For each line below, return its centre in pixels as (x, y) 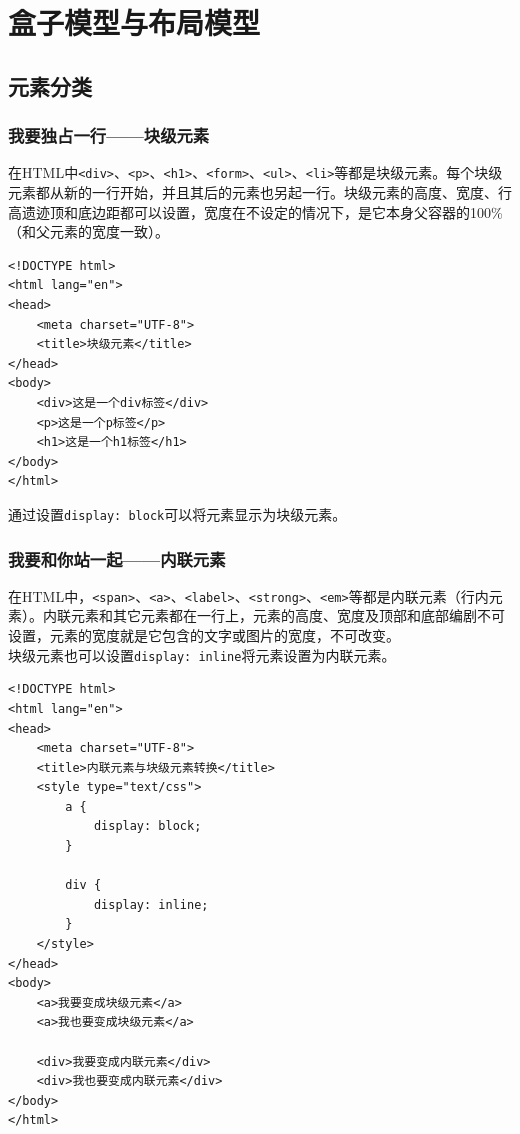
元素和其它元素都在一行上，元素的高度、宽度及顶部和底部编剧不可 (287, 615)
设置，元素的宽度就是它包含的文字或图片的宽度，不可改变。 (204, 635)
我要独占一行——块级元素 (109, 135)
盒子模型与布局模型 (134, 22)
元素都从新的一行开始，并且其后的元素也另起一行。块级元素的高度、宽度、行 (260, 192)
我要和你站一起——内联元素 (117, 558)
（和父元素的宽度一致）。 (88, 231)
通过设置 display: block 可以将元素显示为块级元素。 (177, 513)
